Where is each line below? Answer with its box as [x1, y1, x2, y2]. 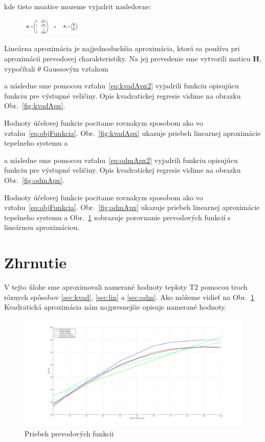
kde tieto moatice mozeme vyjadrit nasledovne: [4, 1, 151, 11]
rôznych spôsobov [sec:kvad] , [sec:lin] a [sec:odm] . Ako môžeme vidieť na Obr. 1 [4, 291, 254, 302]
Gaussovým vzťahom [43, 63, 108, 74]
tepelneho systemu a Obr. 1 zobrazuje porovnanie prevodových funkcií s [4, 212, 231, 222]
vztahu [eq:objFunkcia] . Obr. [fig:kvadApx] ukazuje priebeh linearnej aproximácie [4, 127, 261, 138]
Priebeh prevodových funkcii [25, 428, 114, 438]
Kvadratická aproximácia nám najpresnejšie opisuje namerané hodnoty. [4, 301, 227, 312]
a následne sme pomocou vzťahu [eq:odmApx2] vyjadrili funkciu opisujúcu [4, 154, 238, 165]
